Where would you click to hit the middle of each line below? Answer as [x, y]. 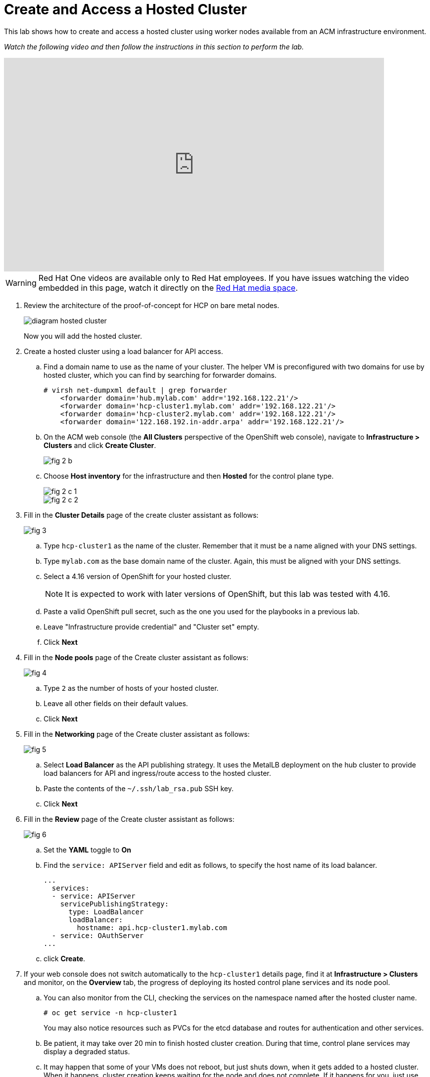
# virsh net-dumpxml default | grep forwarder [135, 390]
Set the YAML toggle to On [87, 850]
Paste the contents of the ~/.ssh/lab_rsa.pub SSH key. [139, 788]
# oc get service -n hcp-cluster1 [110, 1012]
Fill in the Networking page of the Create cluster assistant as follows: [137, 734]
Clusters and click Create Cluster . [100, 445]
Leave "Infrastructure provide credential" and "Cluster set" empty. [151, 627]
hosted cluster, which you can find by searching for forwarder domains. [160, 375]
